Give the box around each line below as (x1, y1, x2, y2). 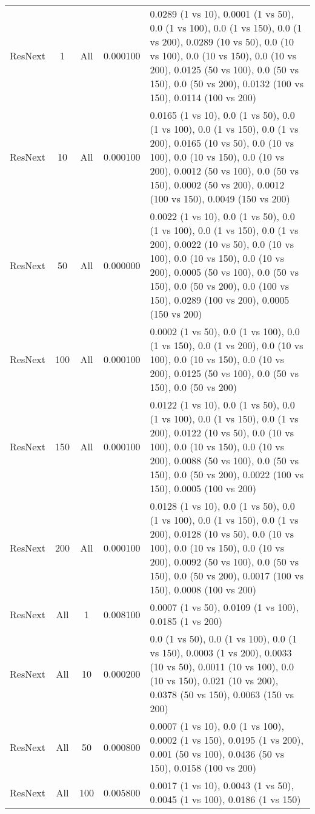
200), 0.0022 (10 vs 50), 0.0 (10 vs (150, 237, 294, 251)
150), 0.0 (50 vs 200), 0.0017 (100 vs (150, 569, 303, 582)
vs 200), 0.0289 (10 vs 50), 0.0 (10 (150, 35, 294, 48)
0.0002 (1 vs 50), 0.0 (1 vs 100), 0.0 (150, 324, 300, 338)
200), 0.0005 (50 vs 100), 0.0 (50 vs (150, 265, 299, 279)
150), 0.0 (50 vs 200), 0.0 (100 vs (150, 279, 289, 293)
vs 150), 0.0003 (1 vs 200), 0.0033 (150, 646, 292, 659)
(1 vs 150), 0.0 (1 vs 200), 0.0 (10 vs (150, 338, 303, 352)
